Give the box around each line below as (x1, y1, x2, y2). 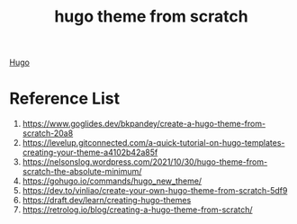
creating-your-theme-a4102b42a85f (22, 147, 158, 158)
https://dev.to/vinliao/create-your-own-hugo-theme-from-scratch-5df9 (22, 185, 288, 196)
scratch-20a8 (22, 128, 74, 139)
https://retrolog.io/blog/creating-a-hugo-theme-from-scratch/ (22, 204, 253, 215)
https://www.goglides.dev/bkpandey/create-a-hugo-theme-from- (22, 119, 266, 130)
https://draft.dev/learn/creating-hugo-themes (22, 195, 192, 206)
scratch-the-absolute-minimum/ (22, 166, 142, 177)
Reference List (9, 88, 120, 109)
